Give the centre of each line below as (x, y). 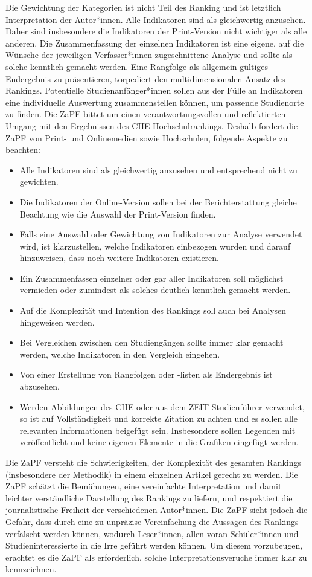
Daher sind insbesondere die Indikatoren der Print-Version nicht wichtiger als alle (156, 31)
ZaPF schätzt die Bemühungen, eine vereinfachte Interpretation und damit (144, 486)
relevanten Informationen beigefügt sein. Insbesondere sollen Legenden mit (158, 430)
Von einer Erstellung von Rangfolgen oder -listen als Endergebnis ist (146, 374)
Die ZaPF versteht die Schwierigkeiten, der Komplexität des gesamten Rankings (153, 462)
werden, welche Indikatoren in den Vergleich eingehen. (120, 354)
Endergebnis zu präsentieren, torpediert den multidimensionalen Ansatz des (145, 78)
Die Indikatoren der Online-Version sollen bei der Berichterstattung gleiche (158, 201)
